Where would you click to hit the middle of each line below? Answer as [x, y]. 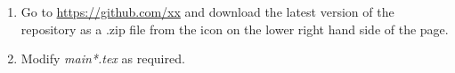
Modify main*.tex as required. [103, 58]
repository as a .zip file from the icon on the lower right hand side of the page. [235, 29]
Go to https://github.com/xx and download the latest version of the [207, 11]
